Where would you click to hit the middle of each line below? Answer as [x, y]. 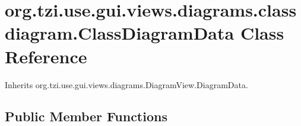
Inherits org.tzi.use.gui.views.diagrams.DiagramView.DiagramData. [126, 84]
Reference [46, 56]
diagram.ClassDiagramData [120, 33]
